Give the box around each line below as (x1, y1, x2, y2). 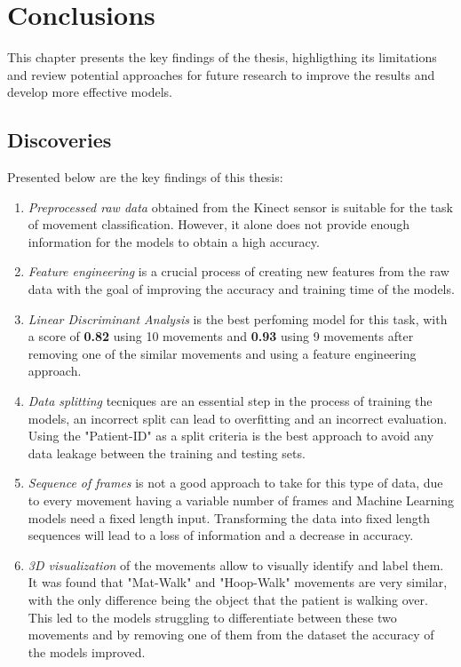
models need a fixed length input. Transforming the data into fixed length (28, 508, 430, 527)
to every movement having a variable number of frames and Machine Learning (28, 491, 454, 510)
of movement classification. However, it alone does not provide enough (28, 215, 410, 234)
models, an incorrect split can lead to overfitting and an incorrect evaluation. (28, 409, 448, 427)
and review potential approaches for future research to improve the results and (7, 65, 435, 83)
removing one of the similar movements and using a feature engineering (28, 344, 417, 362)
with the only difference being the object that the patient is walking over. (28, 590, 428, 608)
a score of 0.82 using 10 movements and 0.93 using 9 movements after (28, 327, 414, 345)
